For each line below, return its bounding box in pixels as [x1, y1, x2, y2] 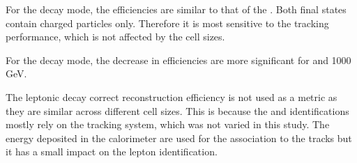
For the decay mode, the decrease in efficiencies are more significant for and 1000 [6, 52, 351, 67]
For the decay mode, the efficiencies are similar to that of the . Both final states [6, 2, 347, 16]
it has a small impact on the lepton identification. [6, 144, 218, 159]
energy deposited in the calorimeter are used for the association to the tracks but [6, 130, 352, 145]
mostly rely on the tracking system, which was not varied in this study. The [6, 117, 330, 132]
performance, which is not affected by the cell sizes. [6, 29, 225, 44]
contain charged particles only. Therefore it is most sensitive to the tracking [6, 15, 329, 30]
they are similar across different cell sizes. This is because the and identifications [6, 103, 349, 118]
